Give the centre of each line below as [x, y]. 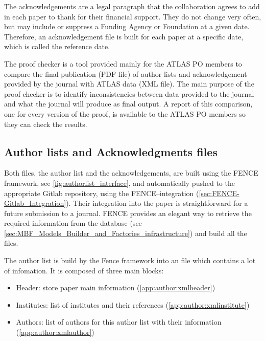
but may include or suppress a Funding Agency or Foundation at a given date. [127, 26]
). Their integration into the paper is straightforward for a [157, 203]
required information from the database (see [73, 223]
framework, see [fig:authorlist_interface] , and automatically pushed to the [119, 183]
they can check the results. [46, 124]
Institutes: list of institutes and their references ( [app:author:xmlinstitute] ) [133, 304]
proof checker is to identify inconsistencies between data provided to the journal [129, 93]
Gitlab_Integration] [35, 203]
